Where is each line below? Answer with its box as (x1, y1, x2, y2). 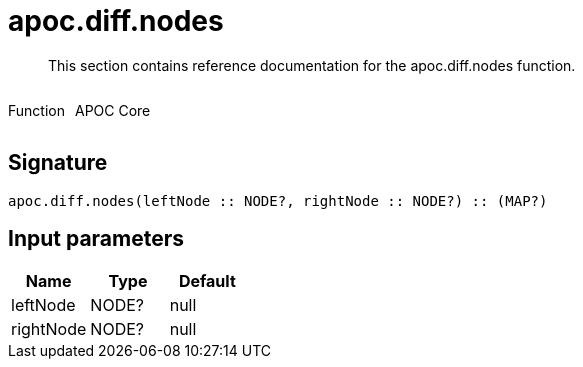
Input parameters (8, 226, 185, 252)
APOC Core (74, 101, 151, 119)
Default (178, 271, 236, 292)
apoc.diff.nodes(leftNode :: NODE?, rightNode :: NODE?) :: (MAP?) (8, 192, 548, 209)
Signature (8, 150, 108, 176)
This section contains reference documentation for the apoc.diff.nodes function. (48, 56, 576, 74)
